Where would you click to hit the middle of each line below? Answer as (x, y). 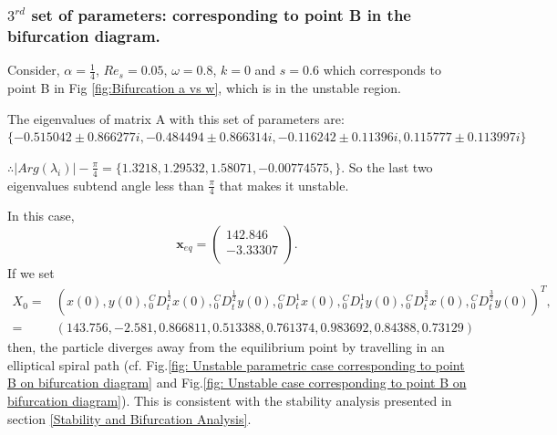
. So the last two (387, 166)
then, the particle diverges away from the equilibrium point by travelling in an (226, 347)
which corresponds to (382, 70)
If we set (31, 273)
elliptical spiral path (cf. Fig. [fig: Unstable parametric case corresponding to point (236, 364)
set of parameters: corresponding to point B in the (221, 14)
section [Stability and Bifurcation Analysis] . (129, 418)
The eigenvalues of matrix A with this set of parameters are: (176, 118)
